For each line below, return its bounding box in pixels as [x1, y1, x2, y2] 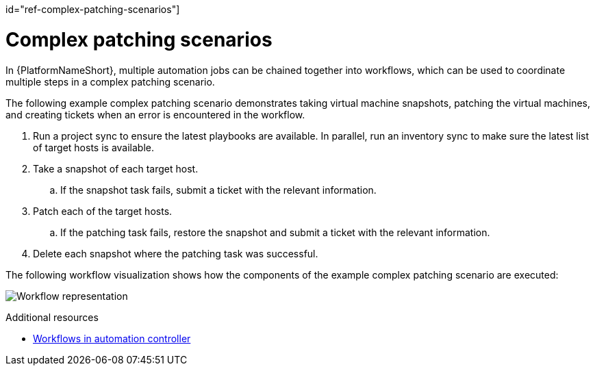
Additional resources [5, 311, 99, 323]
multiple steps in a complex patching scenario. [5, 75, 215, 88]
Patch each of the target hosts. [33, 205, 173, 217]
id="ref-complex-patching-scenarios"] [5, 3, 180, 15]
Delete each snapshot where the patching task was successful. [33, 247, 318, 259]
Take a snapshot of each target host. [33, 162, 199, 175]
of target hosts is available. [33, 141, 154, 153]
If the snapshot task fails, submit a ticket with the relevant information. [60, 183, 377, 196]
